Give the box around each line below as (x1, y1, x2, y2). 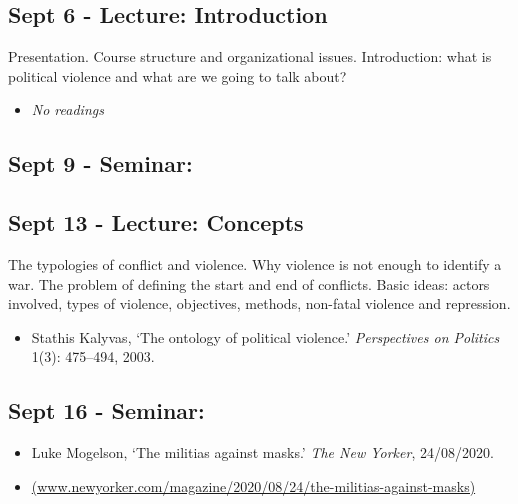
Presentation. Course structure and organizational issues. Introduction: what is (8, 46, 492, 67)
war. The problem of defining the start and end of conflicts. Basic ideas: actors (8, 273, 490, 294)
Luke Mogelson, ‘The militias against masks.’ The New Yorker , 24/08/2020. (31, 442, 494, 463)
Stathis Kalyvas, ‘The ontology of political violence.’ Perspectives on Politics (31, 326, 500, 347)
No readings (31, 99, 104, 120)
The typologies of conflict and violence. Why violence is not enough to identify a (8, 253, 502, 274)
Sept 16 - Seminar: (8, 395, 205, 426)
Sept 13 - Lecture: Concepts (8, 207, 304, 238)
